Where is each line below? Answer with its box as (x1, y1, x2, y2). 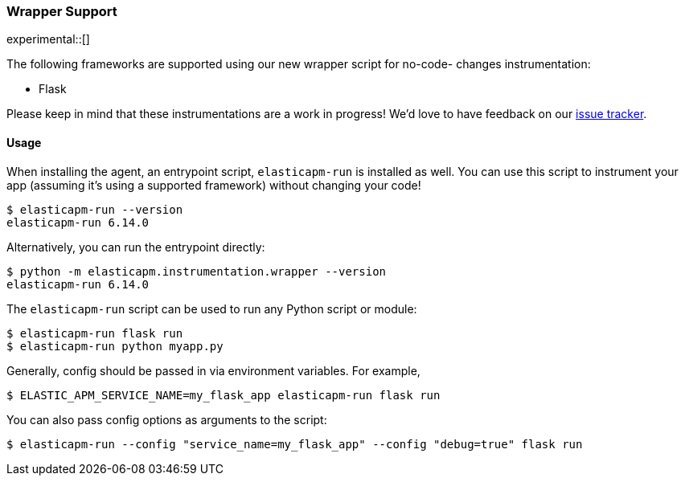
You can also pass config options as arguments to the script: (6, 412, 327, 427)
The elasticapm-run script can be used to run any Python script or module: (6, 301, 417, 316)
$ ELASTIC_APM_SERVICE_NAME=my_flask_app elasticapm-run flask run (6, 388, 441, 402)
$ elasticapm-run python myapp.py (6, 339, 224, 353)
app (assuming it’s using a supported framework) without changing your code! (6, 178, 421, 192)
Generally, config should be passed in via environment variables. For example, (6, 363, 420, 378)
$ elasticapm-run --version (6, 202, 183, 216)
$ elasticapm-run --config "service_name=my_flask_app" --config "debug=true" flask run (6, 437, 583, 451)
